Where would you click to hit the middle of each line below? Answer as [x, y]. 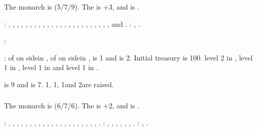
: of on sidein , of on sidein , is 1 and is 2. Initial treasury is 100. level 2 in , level [128, 57]
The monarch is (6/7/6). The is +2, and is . [72, 106]
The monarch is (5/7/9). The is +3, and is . [72, 6]
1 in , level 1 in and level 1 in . [51, 67]
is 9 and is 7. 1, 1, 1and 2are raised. [59, 84]
